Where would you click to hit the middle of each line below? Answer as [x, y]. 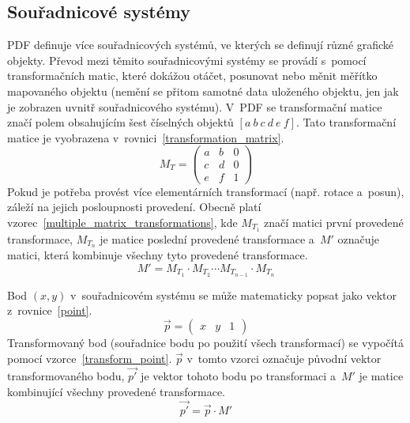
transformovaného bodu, [66, 376]
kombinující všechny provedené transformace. [116, 392]
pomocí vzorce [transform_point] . [90, 358]
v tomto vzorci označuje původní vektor [284, 358]
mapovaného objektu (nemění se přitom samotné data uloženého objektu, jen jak [203, 91]
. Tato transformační [346, 122]
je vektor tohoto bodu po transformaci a [238, 376]
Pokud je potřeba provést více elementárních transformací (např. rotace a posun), [206, 191]
